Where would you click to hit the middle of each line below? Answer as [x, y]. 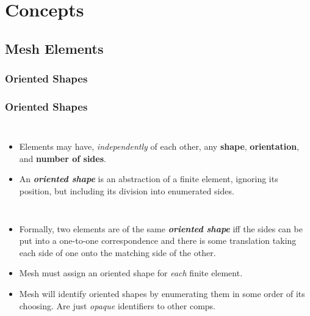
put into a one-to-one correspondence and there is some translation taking [158, 241]
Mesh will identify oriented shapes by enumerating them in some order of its [162, 293]
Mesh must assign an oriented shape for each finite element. [131, 273]
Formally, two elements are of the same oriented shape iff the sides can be [161, 228]
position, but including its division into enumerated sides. [127, 191]
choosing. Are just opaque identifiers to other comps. [117, 305]
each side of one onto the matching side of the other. [117, 252]
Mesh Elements [54, 48]
